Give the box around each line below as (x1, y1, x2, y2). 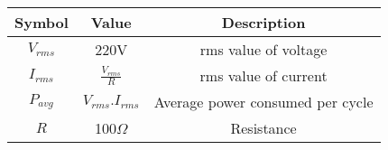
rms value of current (199, 65, 328, 86)
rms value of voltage (199, 39, 328, 60)
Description (221, 12, 306, 33)
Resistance (230, 117, 297, 138)
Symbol (14, 12, 69, 33)
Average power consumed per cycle (153, 91, 374, 112)
